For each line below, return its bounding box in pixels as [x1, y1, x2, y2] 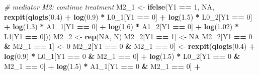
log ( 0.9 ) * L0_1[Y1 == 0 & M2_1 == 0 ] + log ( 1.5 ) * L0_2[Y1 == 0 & [4, 50, 240, 61]
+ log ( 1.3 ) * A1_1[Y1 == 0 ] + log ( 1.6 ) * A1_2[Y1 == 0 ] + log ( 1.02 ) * [4, 21, 239, 32]
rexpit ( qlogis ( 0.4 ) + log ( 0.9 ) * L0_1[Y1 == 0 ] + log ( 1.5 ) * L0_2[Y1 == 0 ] [4, 11, 252, 22]
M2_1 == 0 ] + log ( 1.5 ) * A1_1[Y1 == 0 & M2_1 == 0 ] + [4, 60, 201, 71]
